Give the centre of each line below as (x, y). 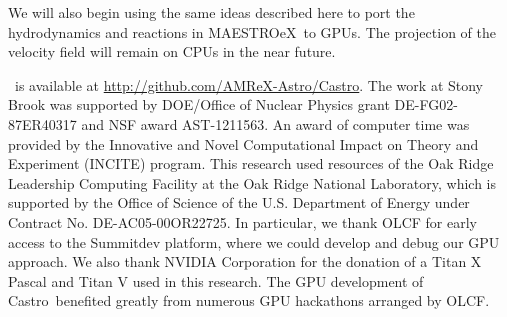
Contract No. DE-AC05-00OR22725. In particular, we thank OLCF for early (243, 221)
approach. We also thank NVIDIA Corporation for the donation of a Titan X (245, 261)
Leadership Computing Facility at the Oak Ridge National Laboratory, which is (252, 182)
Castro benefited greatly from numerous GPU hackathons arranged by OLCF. (249, 300)
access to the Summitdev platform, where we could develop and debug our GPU (254, 241)
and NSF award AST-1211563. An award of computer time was (275, 123)
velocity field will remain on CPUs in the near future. (172, 51)
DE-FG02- (426, 104)
